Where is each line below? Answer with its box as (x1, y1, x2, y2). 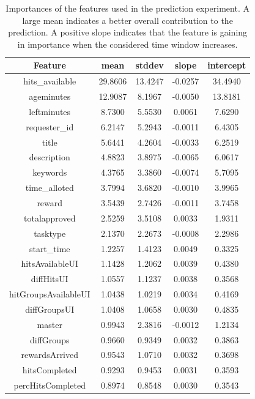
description (29, 151, 70, 163)
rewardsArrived (21, 348, 79, 361)
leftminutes (29, 105, 71, 117)
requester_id (26, 120, 74, 133)
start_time (29, 242, 70, 255)
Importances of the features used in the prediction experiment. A (6, 2, 249, 14)
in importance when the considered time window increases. (17, 37, 238, 50)
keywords (32, 166, 67, 179)
